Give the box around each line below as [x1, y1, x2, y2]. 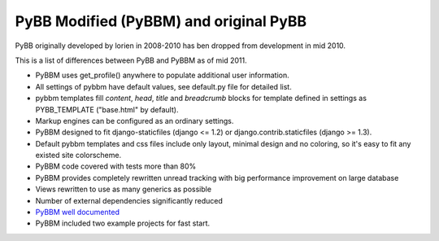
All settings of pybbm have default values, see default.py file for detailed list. [35, 81, 292, 91]
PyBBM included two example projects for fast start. [35, 218, 211, 228]
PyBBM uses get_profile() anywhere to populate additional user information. [35, 70, 289, 81]
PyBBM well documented [35, 208, 120, 217]
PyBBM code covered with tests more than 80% [35, 161, 197, 171]
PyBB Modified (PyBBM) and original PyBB [15, 12, 307, 30]
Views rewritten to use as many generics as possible [35, 184, 211, 195]
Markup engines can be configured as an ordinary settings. [35, 116, 234, 125]
